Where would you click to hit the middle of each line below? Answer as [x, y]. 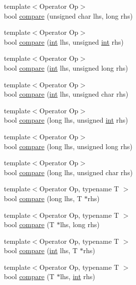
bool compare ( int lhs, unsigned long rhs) [66, 67]
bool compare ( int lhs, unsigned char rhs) [66, 94]
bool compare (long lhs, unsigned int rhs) [66, 120]
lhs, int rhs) [78, 276]
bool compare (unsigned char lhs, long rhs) [68, 15]
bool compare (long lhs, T [43, 198]
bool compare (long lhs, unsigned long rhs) [68, 146]
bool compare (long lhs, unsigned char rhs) [68, 172]
